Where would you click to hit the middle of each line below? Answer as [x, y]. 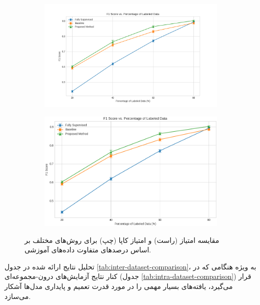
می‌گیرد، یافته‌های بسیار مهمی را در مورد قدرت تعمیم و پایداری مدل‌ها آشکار [119, 286]
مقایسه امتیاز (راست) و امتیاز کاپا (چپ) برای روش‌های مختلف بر [122, 240]
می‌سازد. [18, 296]
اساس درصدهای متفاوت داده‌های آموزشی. [88, 250]
